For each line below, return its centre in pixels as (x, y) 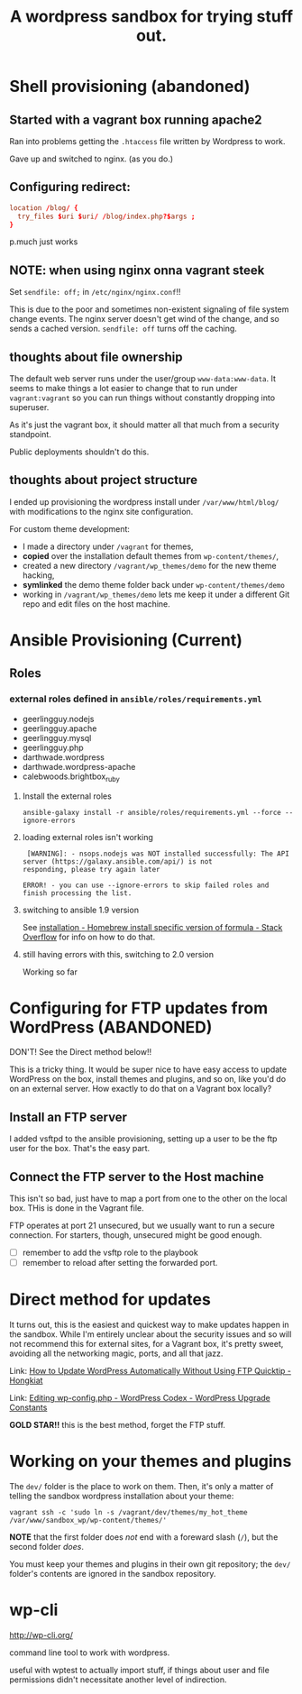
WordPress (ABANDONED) (111, 1027)
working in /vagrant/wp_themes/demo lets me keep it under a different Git (156, 594)
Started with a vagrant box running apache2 (136, 119)
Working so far (50, 972)
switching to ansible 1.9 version (81, 910)
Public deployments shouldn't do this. (79, 452)
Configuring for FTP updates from (139, 1008)
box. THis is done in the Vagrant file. (77, 1208)
